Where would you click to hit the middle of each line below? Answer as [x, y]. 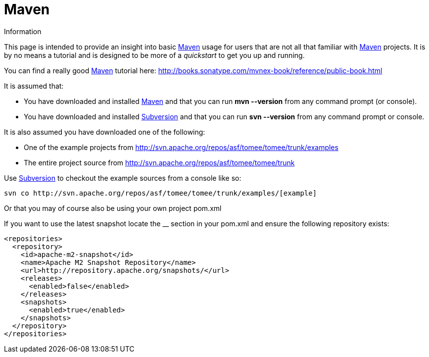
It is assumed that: [34, 86]
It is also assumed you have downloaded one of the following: [105, 132]
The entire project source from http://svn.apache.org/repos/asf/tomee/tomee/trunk [159, 162]
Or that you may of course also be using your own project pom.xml [113, 208]
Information [23, 31]
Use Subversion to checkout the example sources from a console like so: [123, 178]
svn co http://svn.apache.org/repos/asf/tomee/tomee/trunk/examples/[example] [161, 193]
